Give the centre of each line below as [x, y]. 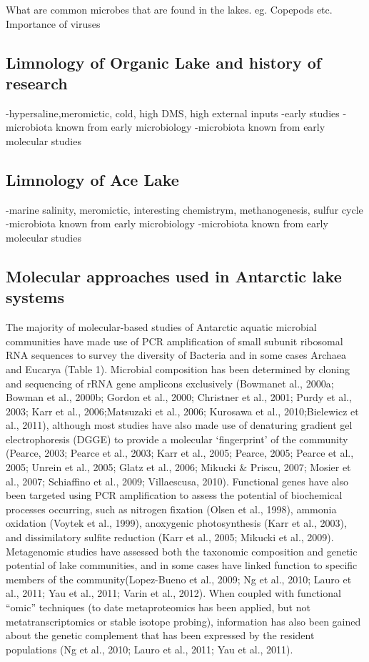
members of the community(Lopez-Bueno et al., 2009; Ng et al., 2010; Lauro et [179, 579]
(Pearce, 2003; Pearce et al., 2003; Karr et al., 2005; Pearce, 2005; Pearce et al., [180, 453]
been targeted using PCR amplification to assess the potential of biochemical [174, 495]
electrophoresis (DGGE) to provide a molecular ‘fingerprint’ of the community [177, 439]
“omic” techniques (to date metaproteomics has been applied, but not [158, 607]
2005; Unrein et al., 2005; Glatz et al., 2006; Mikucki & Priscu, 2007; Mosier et [178, 467]
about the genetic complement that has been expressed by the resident [160, 635]
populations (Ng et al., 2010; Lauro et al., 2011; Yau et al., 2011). [150, 649]
